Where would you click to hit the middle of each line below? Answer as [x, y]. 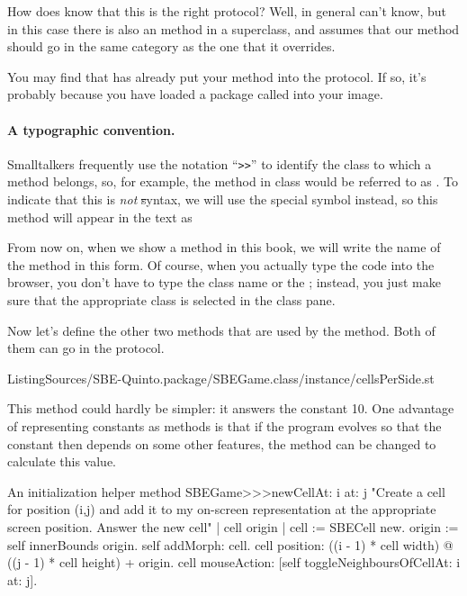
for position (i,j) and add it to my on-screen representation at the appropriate [222, 509]
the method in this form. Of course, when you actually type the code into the [221, 264]
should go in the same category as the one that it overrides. [171, 46]
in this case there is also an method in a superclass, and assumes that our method [233, 28]
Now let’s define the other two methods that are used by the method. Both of [221, 330]
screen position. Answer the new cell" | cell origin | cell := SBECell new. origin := [233, 526]
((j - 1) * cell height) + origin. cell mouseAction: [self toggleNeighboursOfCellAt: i [234, 562]
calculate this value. [62, 461]
